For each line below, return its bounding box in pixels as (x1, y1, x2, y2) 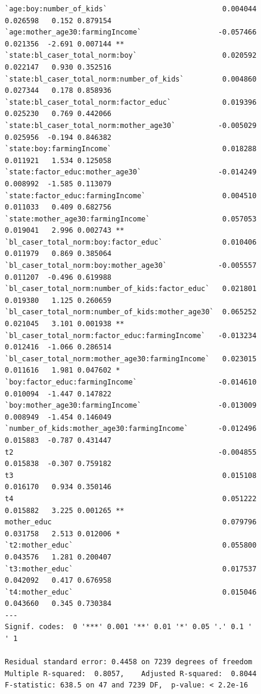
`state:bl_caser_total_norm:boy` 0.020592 (5, 51, 257, 60)
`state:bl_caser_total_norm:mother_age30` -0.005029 (5, 121, 257, 130)
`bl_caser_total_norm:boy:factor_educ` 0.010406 (5, 237, 257, 246)
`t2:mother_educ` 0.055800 (5, 541, 257, 550)
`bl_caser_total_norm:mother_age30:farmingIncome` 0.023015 (5, 354, 257, 363)
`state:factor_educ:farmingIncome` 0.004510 (5, 191, 257, 200)
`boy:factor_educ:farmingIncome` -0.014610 (5, 378, 257, 386)
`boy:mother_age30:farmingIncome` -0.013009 (5, 401, 257, 410)
